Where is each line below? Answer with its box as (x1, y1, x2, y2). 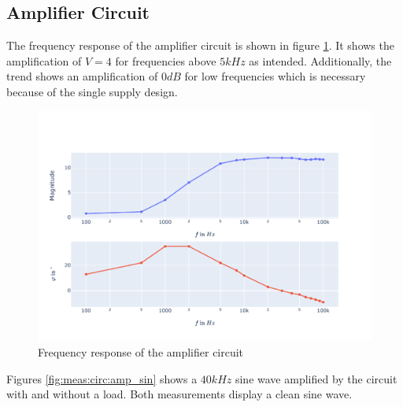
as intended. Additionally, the (249, 52, 392, 69)
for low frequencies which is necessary (184, 68, 366, 84)
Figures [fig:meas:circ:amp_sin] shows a (6, 370, 198, 386)
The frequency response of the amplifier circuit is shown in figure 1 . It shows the (6, 37, 394, 54)
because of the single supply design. (6, 83, 178, 99)
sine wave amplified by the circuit (235, 370, 397, 386)
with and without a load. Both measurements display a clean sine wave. (6, 386, 353, 402)
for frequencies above (115, 52, 216, 69)
